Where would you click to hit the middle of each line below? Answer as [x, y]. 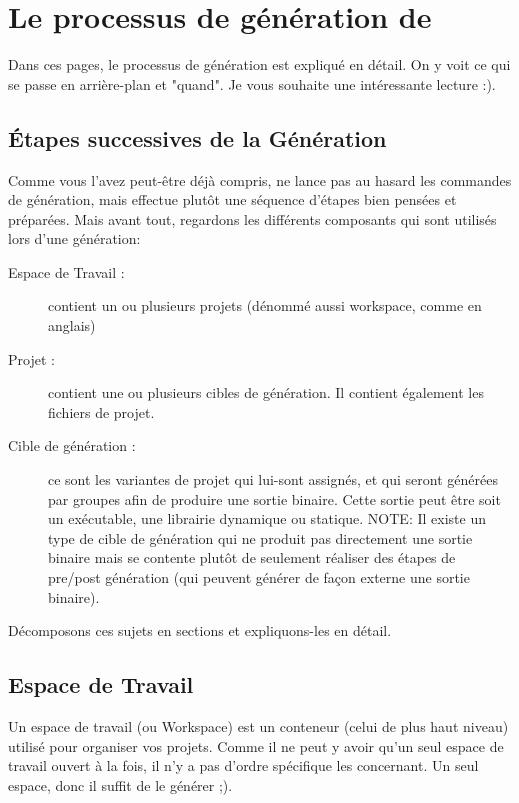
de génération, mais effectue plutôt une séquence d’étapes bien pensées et [232, 199]
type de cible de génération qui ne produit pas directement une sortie [260, 537]
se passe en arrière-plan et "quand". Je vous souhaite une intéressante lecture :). [252, 83]
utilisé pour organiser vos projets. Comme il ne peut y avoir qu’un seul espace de [256, 745]
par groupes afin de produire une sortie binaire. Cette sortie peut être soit [274, 498]
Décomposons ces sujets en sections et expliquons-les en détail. [200, 630]
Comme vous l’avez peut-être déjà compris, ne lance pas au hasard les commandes [260, 179]
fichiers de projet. [101, 411]
